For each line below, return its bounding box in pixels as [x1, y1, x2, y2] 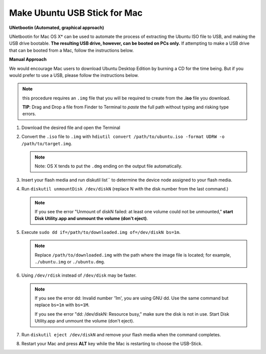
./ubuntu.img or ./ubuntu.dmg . [34, 258, 105, 264]
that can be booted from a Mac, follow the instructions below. [9, 47, 134, 53]
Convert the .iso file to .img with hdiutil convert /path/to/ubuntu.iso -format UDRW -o [21, 133, 225, 140]
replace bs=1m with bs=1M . [34, 302, 90, 308]
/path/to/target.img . [21, 140, 72, 146]
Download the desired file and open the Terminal [21, 125, 121, 130]
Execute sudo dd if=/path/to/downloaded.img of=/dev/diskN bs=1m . [21, 229, 181, 235]
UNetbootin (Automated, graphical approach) [9, 25, 104, 31]
